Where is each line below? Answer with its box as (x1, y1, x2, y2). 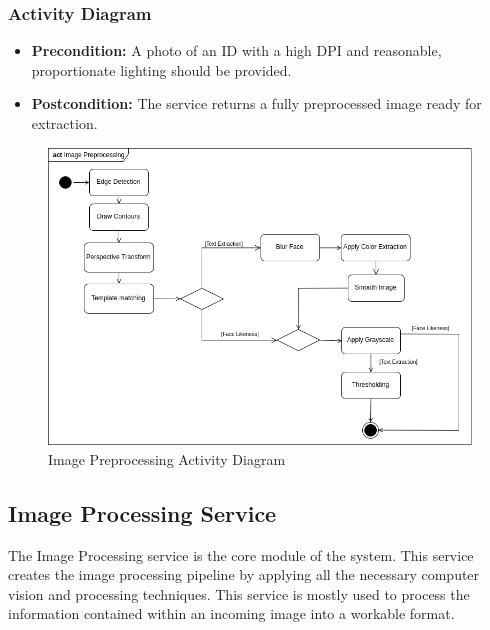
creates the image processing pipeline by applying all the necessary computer (8, 564, 480, 585)
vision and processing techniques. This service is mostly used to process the (8, 583, 470, 604)
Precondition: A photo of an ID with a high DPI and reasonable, (31, 40, 442, 61)
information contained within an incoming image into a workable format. (8, 603, 455, 624)
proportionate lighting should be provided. (31, 59, 292, 80)
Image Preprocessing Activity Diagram (48, 448, 286, 469)
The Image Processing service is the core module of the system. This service (8, 544, 474, 565)
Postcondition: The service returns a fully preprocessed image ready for (31, 93, 482, 114)
